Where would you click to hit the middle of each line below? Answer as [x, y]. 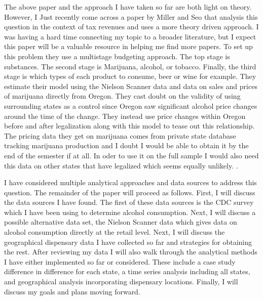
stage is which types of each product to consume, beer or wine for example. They [130, 76]
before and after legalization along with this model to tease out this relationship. [129, 126]
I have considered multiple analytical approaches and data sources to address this [130, 182]
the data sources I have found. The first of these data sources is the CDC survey [129, 202]
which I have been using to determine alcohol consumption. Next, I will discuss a [130, 212]
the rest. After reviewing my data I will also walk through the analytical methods [131, 252]
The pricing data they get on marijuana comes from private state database [120, 135]
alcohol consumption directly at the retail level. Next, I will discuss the [115, 232]
